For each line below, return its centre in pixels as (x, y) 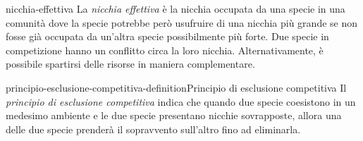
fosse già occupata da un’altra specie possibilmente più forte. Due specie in (167, 36)
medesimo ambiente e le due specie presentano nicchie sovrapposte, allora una (174, 115)
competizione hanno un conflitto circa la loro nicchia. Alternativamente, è (165, 50)
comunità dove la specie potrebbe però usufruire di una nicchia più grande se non (182, 22)
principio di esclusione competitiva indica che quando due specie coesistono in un (181, 101)
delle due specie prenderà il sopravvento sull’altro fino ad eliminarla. (153, 129)
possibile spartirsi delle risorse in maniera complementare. (130, 64)
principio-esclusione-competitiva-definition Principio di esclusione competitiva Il (176, 87)
